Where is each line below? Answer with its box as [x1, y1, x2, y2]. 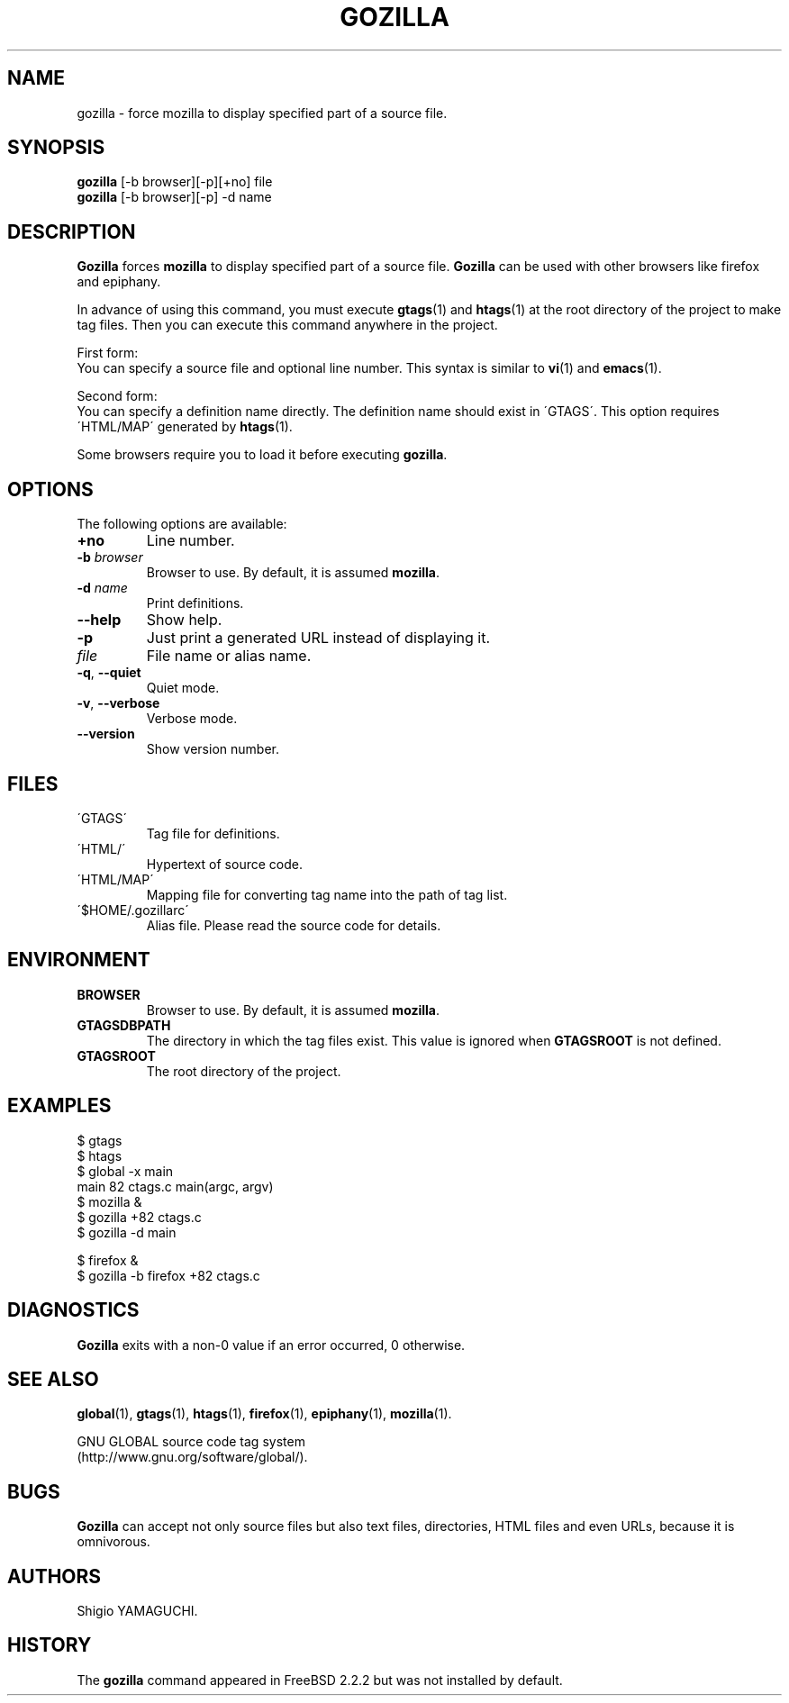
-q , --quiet [77, 665, 141, 681]
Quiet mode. [146, 680, 220, 696]
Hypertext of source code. [146, 856, 303, 872]
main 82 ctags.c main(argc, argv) [77, 1178, 274, 1194]
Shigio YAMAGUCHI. [77, 1603, 198, 1619]
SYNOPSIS [7, 136, 105, 159]
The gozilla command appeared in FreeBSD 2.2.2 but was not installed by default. [77, 1671, 563, 1688]
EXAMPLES [7, 1094, 112, 1118]
